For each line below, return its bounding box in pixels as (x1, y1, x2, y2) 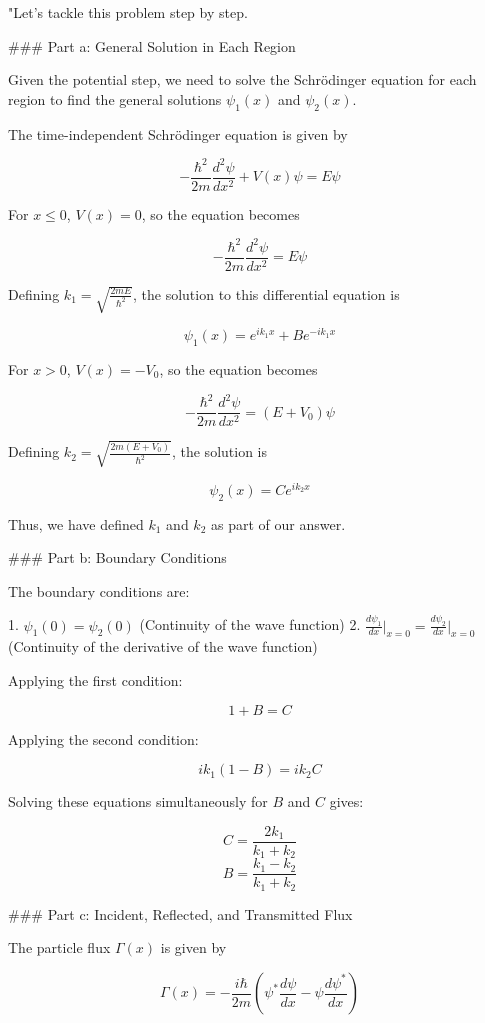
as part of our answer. (210, 513, 346, 534)
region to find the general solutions (8, 88, 222, 109)
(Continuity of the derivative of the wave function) (8, 636, 318, 657)
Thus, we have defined (8, 513, 144, 534)
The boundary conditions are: (8, 580, 190, 601)
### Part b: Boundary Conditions (8, 547, 227, 568)
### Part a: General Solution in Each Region (8, 35, 296, 56)
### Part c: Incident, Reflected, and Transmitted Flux (8, 903, 353, 924)
